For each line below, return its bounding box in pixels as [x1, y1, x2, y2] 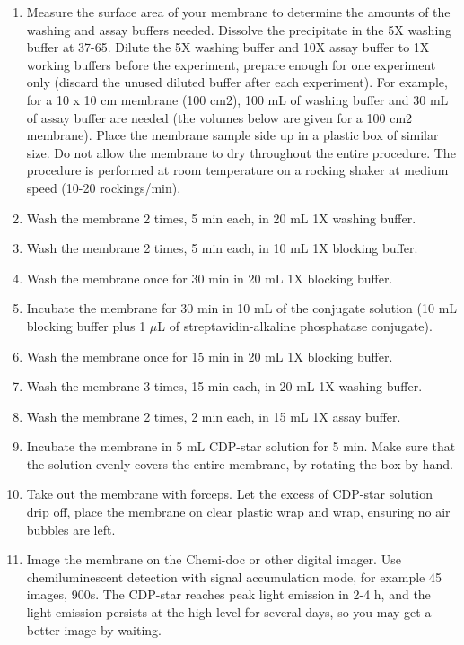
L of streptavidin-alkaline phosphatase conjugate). [157, 316, 433, 335]
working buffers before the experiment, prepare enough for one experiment [26, 55, 436, 74]
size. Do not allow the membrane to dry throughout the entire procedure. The [26, 143, 456, 161]
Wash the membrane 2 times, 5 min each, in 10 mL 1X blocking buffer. [26, 239, 418, 257]
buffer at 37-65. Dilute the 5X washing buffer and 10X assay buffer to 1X [26, 38, 430, 57]
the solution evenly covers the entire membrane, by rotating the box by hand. [26, 454, 453, 473]
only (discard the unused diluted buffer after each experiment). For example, [26, 73, 448, 92]
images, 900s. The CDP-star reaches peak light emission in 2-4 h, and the [26, 585, 431, 604]
